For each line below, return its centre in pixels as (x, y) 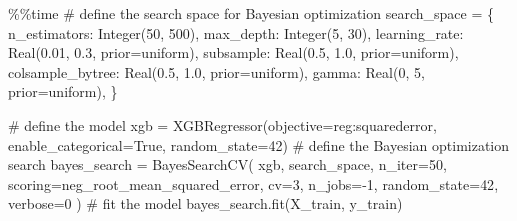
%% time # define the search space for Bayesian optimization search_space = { (251, 13)
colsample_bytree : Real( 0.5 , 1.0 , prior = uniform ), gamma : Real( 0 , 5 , (216, 71)
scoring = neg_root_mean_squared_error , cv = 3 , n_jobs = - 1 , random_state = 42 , (253, 183)
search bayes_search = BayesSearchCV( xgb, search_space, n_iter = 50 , (227, 164)
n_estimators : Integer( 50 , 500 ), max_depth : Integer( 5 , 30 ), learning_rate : (236, 32)
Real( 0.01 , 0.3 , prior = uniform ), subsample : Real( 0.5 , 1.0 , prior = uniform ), (233, 52)
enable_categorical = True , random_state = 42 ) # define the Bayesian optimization (259, 144)
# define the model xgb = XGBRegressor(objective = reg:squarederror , (222, 124)
